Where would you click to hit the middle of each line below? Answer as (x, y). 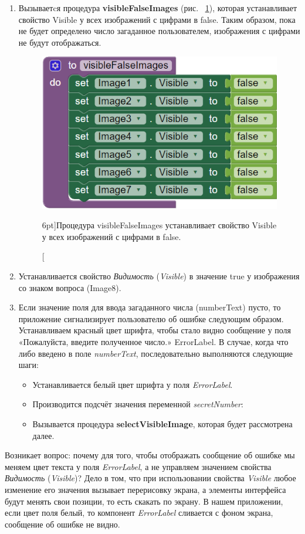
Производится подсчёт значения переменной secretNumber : (138, 404)
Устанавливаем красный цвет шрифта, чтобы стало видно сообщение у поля (155, 330)
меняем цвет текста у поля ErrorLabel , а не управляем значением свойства (138, 466)
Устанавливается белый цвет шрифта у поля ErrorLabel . (133, 384)
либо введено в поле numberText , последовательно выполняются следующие (155, 353)
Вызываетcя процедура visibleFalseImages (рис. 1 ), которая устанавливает (158, 8)
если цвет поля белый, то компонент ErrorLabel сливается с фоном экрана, (139, 513)
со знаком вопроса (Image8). (70, 287)
